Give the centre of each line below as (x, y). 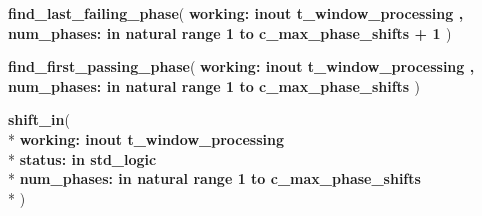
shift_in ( (39, 119)
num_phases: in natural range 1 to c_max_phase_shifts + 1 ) (230, 32)
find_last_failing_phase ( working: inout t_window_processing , (236, 13)
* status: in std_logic (82, 158)
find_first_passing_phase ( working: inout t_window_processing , (241, 66)
